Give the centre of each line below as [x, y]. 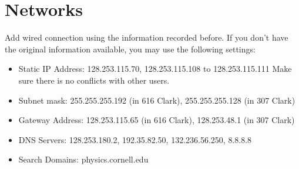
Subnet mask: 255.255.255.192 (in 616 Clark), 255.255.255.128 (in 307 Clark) [157, 100]
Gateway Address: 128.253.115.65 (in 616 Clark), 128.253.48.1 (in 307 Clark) [157, 120]
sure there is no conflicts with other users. [94, 80]
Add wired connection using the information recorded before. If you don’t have [147, 37]
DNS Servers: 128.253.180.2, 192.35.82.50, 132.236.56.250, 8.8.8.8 [135, 139]
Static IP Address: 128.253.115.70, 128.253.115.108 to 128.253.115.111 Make [155, 69]
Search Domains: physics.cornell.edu [83, 159]
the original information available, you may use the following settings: [130, 49]
